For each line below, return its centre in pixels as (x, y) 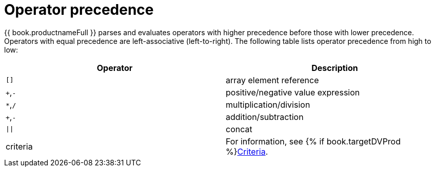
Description (335, 68)
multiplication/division (268, 104)
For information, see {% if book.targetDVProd (313, 141)
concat (239, 129)
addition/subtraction (265, 117)
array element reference (272, 80)
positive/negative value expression (293, 92)
